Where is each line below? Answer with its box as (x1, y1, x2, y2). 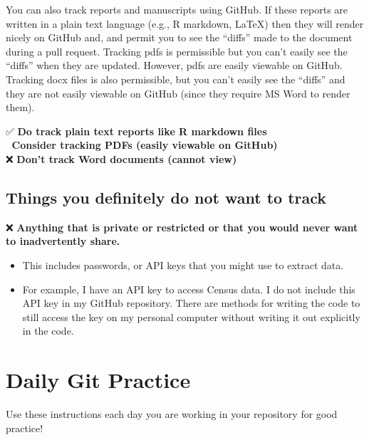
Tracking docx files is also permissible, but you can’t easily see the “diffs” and (6, 71, 345, 86)
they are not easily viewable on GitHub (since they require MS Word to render (6, 85, 350, 100)
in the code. (22, 323, 74, 338)
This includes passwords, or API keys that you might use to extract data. (22, 257, 344, 272)
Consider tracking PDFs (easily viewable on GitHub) (11, 137, 278, 152)
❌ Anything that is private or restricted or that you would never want (6, 219, 358, 234)
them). (6, 100, 35, 115)
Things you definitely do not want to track (6, 186, 327, 208)
